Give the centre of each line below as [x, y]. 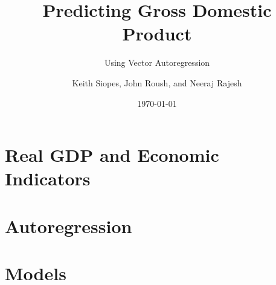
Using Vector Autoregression [157, 62]
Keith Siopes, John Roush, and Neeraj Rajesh [157, 82]
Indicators [48, 178]
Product [157, 34]
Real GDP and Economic [112, 155]
